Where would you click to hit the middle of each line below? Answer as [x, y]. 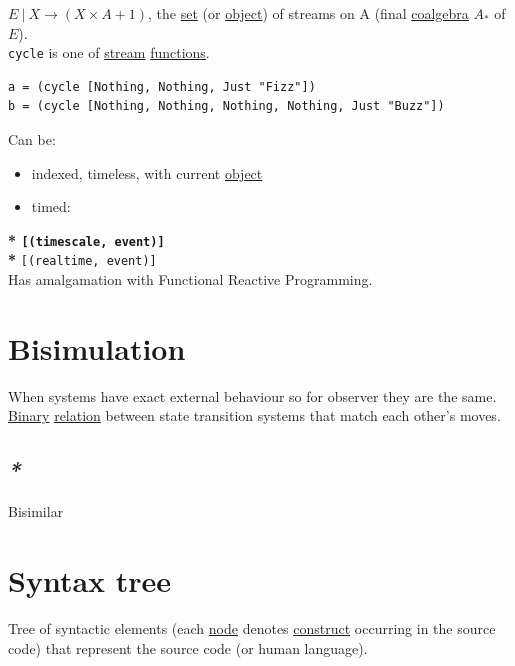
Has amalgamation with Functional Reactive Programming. [190, 279]
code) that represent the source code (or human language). [188, 647]
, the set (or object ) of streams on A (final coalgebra [308, 13]
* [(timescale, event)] [86, 239]
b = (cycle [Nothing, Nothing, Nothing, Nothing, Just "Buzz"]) [226, 106]
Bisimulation [97, 347]
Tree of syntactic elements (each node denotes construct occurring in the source [252, 627]
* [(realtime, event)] [82, 259]
